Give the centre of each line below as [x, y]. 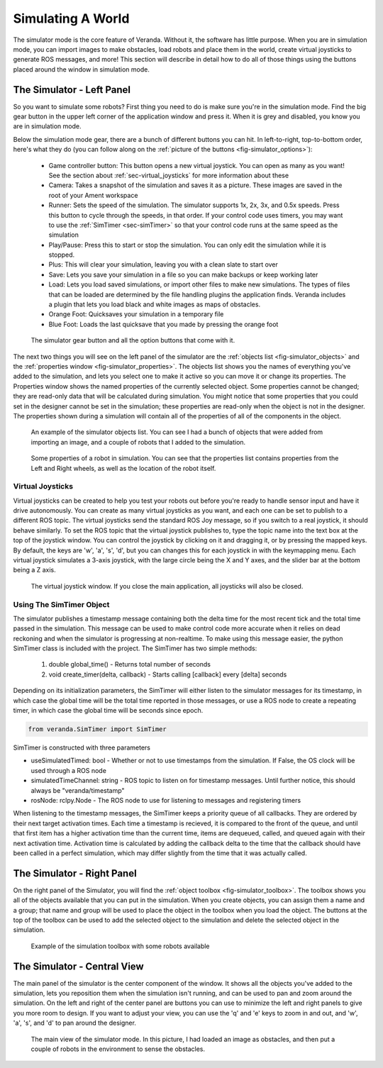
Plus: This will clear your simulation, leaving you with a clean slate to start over [163, 265]
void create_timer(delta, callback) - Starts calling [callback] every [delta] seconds [168, 674]
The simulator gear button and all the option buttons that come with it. [133, 340]
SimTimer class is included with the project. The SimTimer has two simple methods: [135, 648]
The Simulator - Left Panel [72, 90]
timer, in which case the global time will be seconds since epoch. [108, 711]
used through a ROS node [68, 770]
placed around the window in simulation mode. [82, 69]
